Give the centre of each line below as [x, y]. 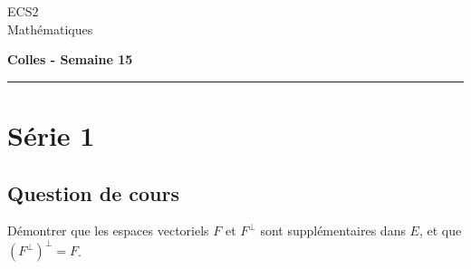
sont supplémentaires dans [333, 231]
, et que [440, 231]
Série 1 [51, 134]
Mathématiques [50, 29]
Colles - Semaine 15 [70, 59]
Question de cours [94, 192]
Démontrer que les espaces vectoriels [108, 231]
